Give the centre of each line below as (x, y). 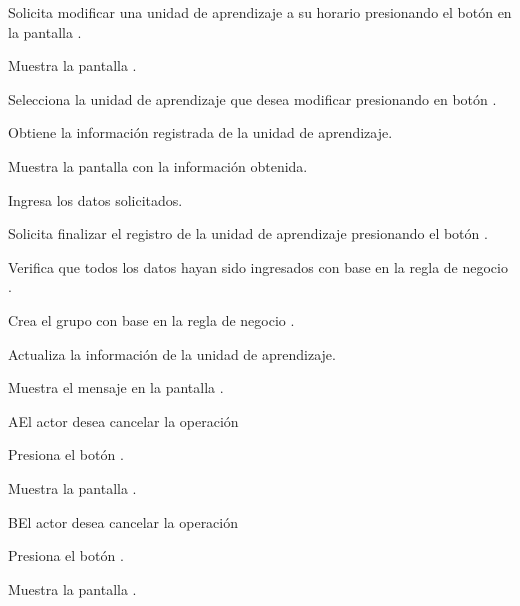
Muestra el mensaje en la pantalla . (116, 387)
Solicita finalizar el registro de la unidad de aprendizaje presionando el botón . (248, 233)
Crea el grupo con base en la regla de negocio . (151, 319)
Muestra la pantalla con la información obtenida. (158, 165)
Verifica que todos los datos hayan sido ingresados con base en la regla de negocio (258, 266)
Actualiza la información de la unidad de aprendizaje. (172, 353)
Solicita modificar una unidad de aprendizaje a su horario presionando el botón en (260, 12)
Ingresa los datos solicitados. (95, 199)
